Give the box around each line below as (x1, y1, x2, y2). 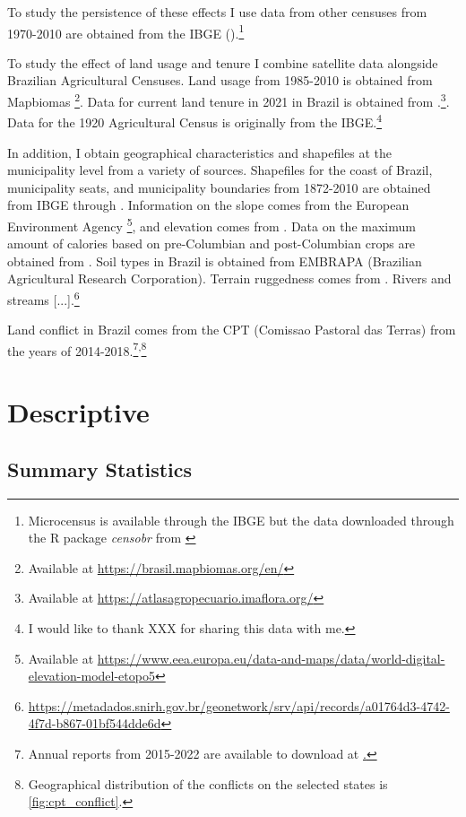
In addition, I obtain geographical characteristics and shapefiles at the (7, 143, 393, 161)
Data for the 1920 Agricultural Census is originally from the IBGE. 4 (7, 110, 383, 131)
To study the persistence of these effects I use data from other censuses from (7, 3, 427, 21)
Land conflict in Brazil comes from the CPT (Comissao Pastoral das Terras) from (7, 320, 456, 339)
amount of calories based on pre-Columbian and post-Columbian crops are (7, 234, 416, 253)
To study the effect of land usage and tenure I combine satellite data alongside (7, 53, 438, 72)
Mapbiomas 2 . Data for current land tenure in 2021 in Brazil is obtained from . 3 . (7, 90, 450, 110)
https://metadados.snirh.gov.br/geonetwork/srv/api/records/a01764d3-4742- (28, 696, 450, 715)
